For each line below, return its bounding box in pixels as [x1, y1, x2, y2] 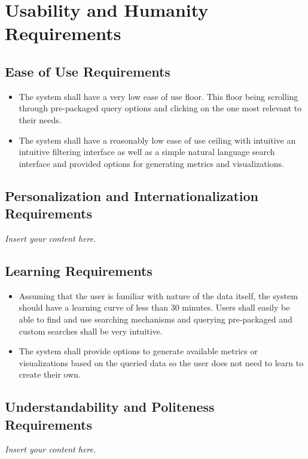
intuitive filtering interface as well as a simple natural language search [19, 145, 275, 158]
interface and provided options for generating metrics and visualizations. [19, 157, 284, 169]
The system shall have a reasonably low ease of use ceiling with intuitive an [19, 133, 296, 146]
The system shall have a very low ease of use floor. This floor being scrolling [19, 90, 298, 102]
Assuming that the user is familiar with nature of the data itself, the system [19, 289, 298, 302]
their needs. [19, 113, 62, 126]
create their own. [19, 368, 81, 381]
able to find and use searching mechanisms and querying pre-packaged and [19, 312, 292, 325]
